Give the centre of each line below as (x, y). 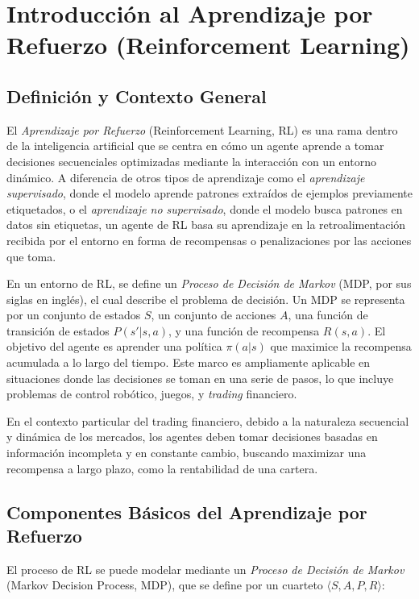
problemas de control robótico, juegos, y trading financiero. (152, 394)
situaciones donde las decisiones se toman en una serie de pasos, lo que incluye (200, 378)
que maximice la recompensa (341, 346)
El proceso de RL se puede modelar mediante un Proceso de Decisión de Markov (205, 569)
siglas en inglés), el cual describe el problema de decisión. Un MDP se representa (206, 299)
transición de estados (58, 330)
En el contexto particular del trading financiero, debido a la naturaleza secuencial (208, 420)
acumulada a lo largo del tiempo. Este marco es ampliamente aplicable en (189, 362)
